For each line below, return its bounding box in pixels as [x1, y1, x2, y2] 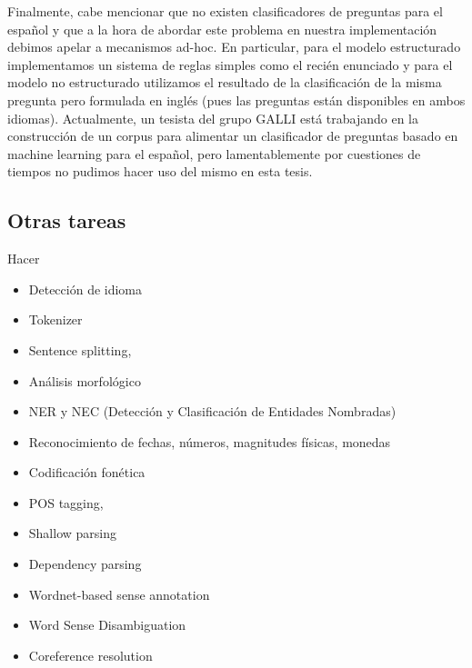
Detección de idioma [28, 279, 143, 298]
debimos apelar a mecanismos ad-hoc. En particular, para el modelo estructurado [7, 37, 461, 56]
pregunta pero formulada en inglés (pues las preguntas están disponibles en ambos [7, 90, 466, 109]
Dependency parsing [28, 554, 142, 573]
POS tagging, [28, 493, 104, 512]
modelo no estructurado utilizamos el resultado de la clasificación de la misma [7, 73, 442, 92]
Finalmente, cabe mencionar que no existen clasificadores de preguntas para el [7, 2, 443, 20]
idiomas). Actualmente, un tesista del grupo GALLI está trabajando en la [7, 108, 418, 127]
